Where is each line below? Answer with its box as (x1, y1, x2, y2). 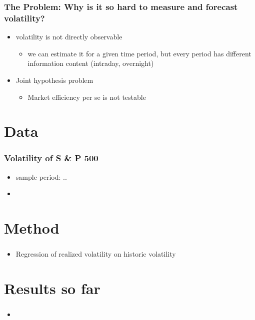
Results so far (4, 278, 100, 298)
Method (4, 218, 59, 238)
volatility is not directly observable (15, 31, 122, 42)
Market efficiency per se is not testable (27, 91, 146, 102)
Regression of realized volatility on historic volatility (15, 249, 176, 259)
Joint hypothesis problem (15, 74, 93, 85)
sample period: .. (15, 171, 67, 182)
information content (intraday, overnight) (27, 58, 154, 68)
